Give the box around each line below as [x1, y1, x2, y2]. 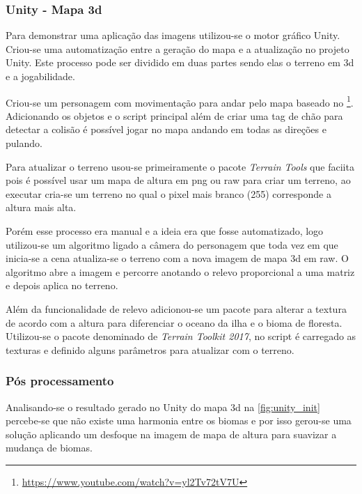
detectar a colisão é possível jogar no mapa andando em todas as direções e [6, 122, 326, 137]
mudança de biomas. [6, 440, 93, 455]
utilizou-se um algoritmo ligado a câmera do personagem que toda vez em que [6, 237, 338, 252]
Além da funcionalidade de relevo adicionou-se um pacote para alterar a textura [6, 301, 347, 316]
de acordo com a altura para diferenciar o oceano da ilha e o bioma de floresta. [6, 315, 343, 330]
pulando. [6, 136, 42, 150]
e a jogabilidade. [6, 69, 75, 83]
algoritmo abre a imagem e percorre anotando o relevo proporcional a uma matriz [6, 264, 355, 279]
